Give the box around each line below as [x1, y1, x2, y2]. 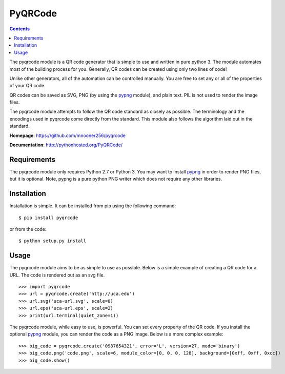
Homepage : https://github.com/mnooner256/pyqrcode [9, 132, 126, 139]
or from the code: [9, 226, 47, 232]
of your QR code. [9, 83, 46, 89]
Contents [9, 26, 30, 32]
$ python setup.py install [18, 238, 87, 244]
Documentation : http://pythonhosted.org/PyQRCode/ [9, 142, 123, 148]
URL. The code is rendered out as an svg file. [9, 272, 105, 278]
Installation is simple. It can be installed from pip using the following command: [9, 203, 176, 209]
